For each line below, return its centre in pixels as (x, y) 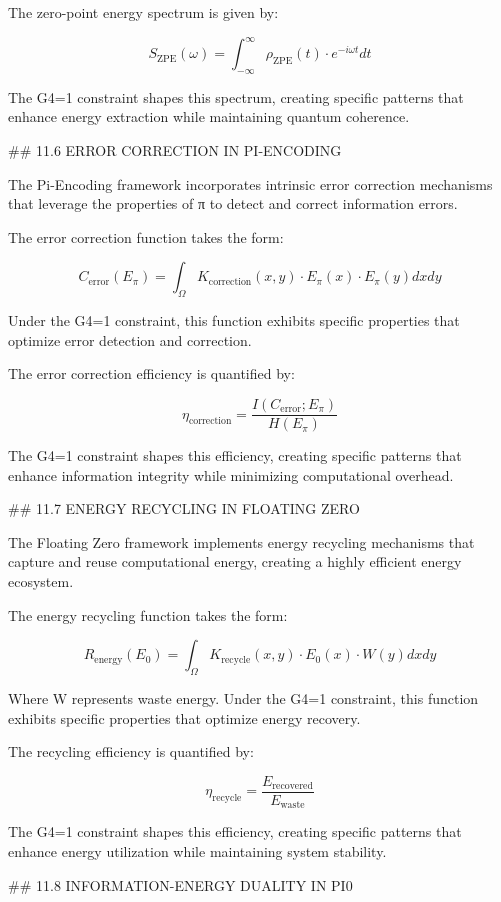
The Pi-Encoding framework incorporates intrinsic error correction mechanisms (250, 183)
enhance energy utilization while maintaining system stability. (197, 850)
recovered (292, 786)
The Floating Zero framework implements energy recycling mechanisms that (241, 541)
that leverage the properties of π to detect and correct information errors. (233, 203)
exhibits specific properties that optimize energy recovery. (184, 717)
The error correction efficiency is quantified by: (151, 373)
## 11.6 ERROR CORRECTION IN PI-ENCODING (175, 150)
